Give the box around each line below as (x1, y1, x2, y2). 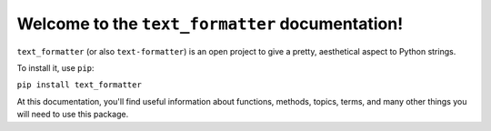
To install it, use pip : (16, 62, 95, 73)
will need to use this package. (16, 109, 129, 120)
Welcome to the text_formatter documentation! (16, 14, 404, 34)
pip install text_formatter (16, 80, 143, 90)
